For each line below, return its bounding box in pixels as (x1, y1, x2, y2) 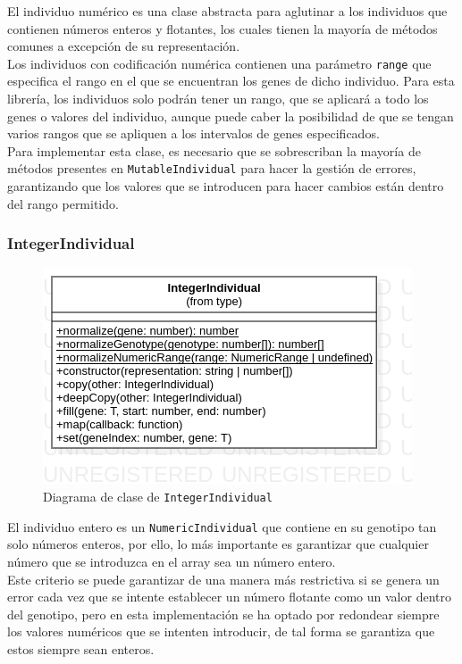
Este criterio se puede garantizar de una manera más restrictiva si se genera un (7, 569, 440, 588)
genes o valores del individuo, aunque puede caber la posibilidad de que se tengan (7, 106, 454, 125)
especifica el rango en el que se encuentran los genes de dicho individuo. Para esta (7, 71, 455, 90)
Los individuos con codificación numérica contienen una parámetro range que (7, 54, 432, 72)
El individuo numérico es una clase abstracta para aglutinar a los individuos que (7, 2, 448, 20)
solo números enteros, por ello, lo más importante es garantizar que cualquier (7, 535, 429, 553)
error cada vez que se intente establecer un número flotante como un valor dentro (7, 587, 451, 606)
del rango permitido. (7, 194, 119, 212)
